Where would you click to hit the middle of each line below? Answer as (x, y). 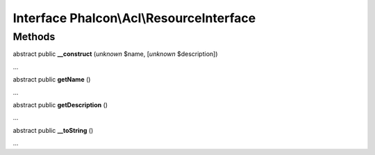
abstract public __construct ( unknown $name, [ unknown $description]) (115, 54)
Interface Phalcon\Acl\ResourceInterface (134, 18)
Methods (34, 37)
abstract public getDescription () (60, 104)
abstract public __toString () (53, 130)
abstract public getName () (52, 80)
